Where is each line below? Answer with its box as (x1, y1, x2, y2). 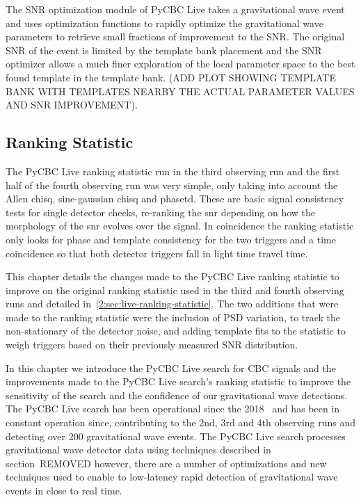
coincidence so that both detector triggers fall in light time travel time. (6, 245, 308, 260)
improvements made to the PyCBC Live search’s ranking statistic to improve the (6, 374, 351, 389)
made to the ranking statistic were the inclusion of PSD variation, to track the (6, 309, 341, 324)
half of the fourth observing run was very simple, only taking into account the (6, 177, 338, 192)
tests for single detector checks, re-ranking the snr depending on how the (6, 204, 316, 219)
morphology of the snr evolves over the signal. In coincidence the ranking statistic (6, 218, 354, 233)
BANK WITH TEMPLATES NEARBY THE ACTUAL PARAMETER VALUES (6, 83, 355, 98)
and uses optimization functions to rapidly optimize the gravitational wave (6, 15, 323, 30)
